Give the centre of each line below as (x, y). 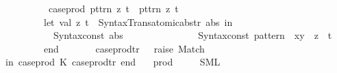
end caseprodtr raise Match (124, 48)
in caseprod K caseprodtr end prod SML (113, 62)
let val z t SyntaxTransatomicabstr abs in (138, 21)
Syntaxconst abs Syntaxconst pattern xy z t (192, 35)
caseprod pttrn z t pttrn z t (113, 8)
